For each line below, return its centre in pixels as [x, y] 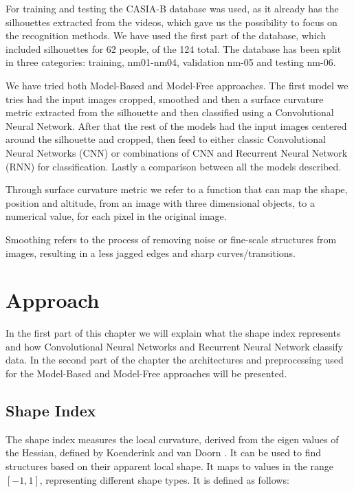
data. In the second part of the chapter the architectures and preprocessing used [175, 360]
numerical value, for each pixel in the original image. [116, 216]
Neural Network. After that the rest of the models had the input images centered [176, 125]
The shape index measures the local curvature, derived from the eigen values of [172, 439]
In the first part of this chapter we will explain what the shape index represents [173, 333]
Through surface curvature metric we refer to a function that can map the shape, [177, 189]
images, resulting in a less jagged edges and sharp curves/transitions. [151, 253]
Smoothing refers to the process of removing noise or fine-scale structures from [171, 239]
